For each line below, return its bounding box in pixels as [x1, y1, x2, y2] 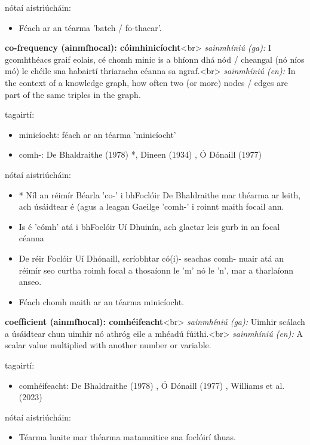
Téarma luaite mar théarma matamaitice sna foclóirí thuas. [19, 431, 236, 443]
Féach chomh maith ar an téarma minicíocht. [19, 295, 185, 308]
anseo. [19, 275, 42, 288]
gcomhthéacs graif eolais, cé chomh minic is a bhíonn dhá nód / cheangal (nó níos [5, 53, 305, 65]
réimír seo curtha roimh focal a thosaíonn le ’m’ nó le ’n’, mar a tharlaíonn [19, 263, 294, 276]
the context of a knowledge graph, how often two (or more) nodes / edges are [5, 76, 288, 88]
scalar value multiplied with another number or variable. [5, 339, 211, 351]
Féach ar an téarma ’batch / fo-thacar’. [19, 21, 162, 33]
